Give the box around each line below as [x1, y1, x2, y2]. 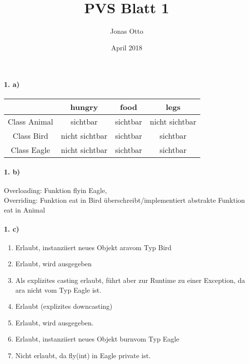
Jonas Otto [110, 26, 143, 36]
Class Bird [13, 129, 48, 141]
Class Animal [8, 115, 54, 127]
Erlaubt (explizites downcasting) [15, 301, 113, 311]
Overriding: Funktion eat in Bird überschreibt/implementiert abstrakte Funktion [4, 194, 245, 205]
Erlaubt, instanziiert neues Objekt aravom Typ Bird [15, 242, 172, 252]
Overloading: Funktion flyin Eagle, [4, 185, 107, 195]
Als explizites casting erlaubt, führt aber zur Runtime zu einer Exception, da [15, 275, 245, 285]
